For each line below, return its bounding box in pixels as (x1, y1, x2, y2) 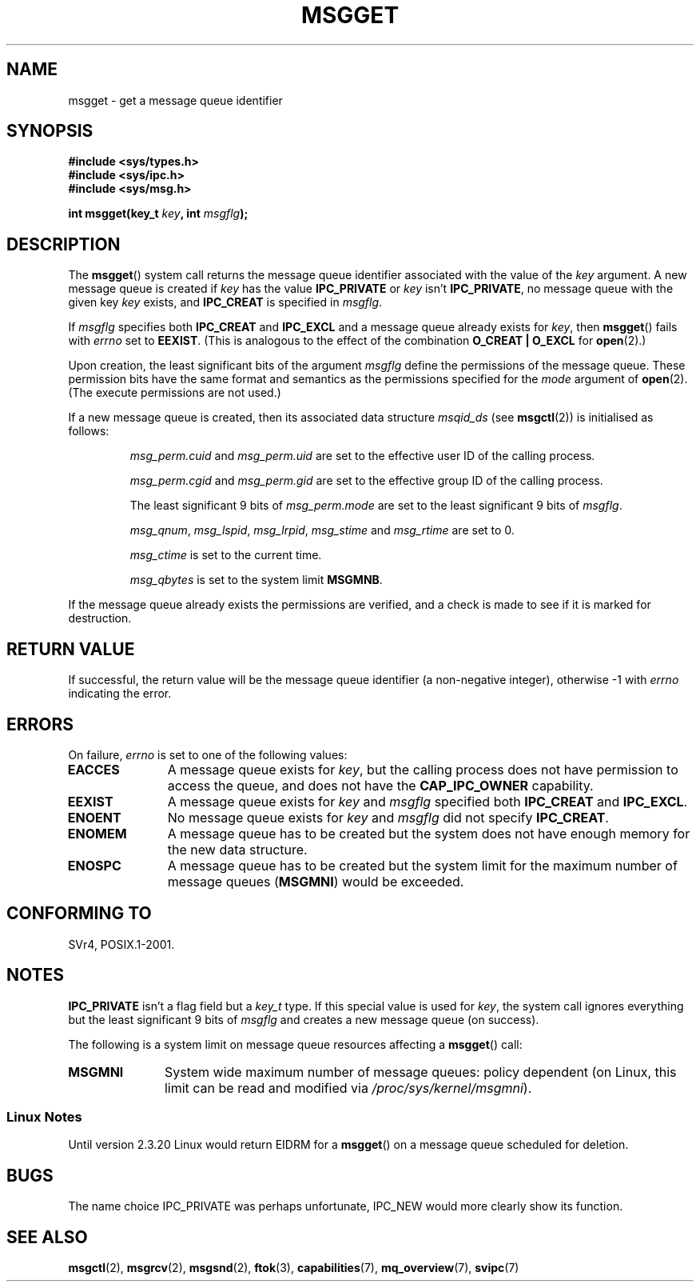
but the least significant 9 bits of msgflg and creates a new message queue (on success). (68, 1012, 539, 1026)
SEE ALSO (6, 1226, 88, 1247)
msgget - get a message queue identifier (68, 93, 283, 107)
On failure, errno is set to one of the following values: (68, 747, 348, 762)
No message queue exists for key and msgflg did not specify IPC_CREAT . (167, 809, 609, 826)
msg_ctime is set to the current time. (129, 548, 322, 562)
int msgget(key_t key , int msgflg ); (68, 206, 249, 221)
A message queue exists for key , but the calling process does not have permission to (167, 761, 678, 778)
